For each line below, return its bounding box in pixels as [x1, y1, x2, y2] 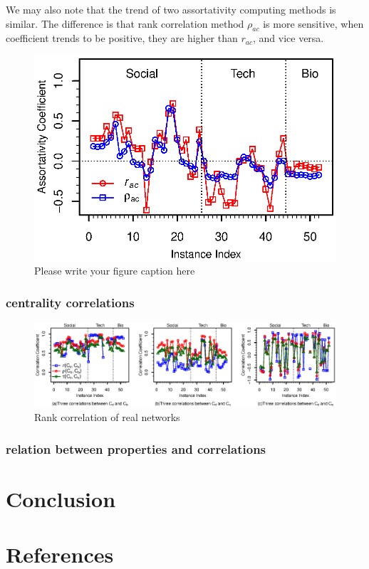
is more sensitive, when [263, 16, 364, 31]
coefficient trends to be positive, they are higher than [6, 31, 238, 46]
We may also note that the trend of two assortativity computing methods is [6, 2, 336, 16]
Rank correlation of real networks [34, 410, 180, 425]
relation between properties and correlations [6, 440, 266, 457]
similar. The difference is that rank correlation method [6, 16, 244, 31]
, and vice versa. [252, 31, 324, 46]
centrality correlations [6, 293, 135, 311]
